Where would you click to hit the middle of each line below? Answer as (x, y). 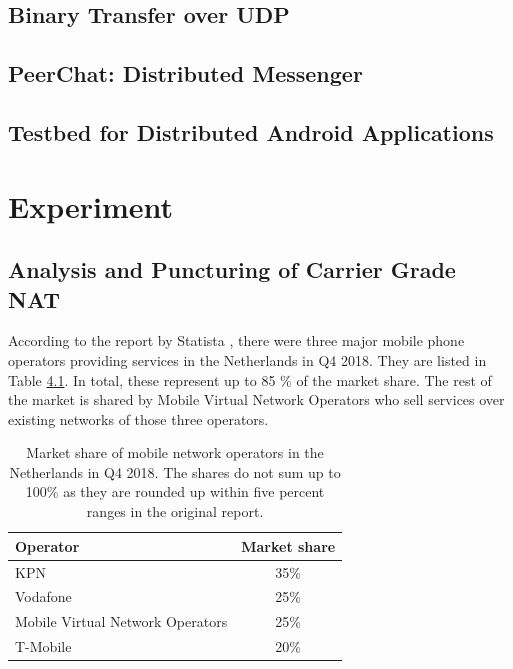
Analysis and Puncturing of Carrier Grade (232, 269)
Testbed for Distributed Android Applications (251, 131)
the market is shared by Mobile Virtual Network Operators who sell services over (256, 399)
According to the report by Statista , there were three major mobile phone (236, 340)
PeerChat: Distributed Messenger (185, 73)
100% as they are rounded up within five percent (175, 491)
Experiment (91, 205)
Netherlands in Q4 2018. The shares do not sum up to (175, 471)
